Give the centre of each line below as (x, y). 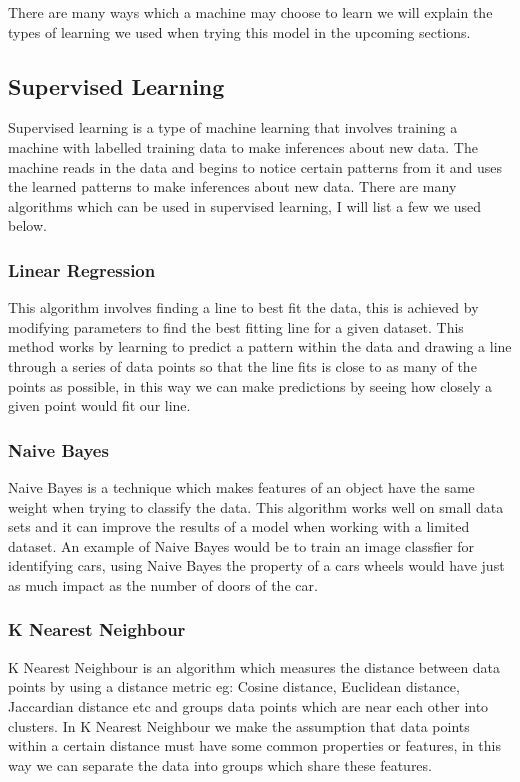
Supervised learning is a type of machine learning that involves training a (233, 127)
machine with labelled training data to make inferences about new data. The (243, 146)
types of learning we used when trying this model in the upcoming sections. (239, 31)
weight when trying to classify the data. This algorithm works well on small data (256, 506)
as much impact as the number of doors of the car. (163, 584)
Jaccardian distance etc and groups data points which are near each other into (248, 705)
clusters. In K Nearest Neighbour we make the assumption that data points (239, 725)
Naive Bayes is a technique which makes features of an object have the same (241, 486)
